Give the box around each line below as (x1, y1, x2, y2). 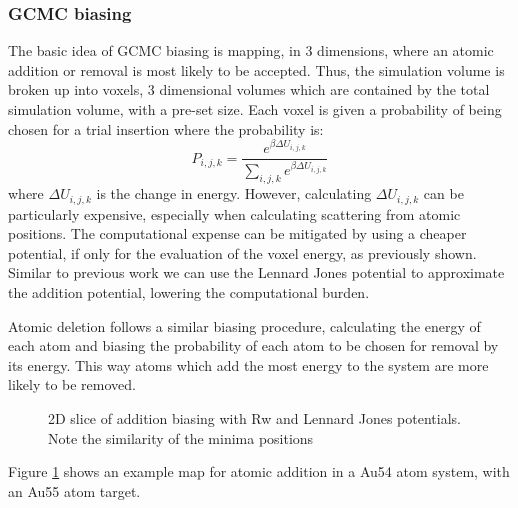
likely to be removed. (8, 374, 136, 395)
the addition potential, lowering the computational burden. (8, 282, 370, 302)
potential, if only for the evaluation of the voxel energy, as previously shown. (8, 242, 477, 263)
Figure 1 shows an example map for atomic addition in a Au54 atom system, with (8, 461, 510, 482)
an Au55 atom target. (8, 480, 141, 501)
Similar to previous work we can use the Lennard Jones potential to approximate (8, 262, 505, 283)
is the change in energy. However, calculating (96, 183, 372, 204)
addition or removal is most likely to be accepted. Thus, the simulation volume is (8, 59, 505, 80)
